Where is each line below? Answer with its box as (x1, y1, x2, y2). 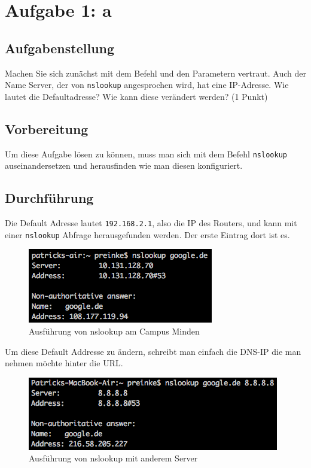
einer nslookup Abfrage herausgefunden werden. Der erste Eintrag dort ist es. (5, 228, 290, 241)
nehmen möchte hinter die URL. (5, 357, 123, 369)
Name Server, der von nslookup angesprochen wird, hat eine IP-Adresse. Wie (5, 78, 289, 91)
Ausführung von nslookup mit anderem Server (29, 452, 198, 464)
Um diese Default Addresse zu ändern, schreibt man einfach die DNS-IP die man (5, 345, 301, 357)
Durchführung (5, 189, 94, 207)
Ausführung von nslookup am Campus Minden (29, 324, 200, 337)
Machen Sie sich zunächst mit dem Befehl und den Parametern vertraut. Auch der (5, 66, 306, 79)
